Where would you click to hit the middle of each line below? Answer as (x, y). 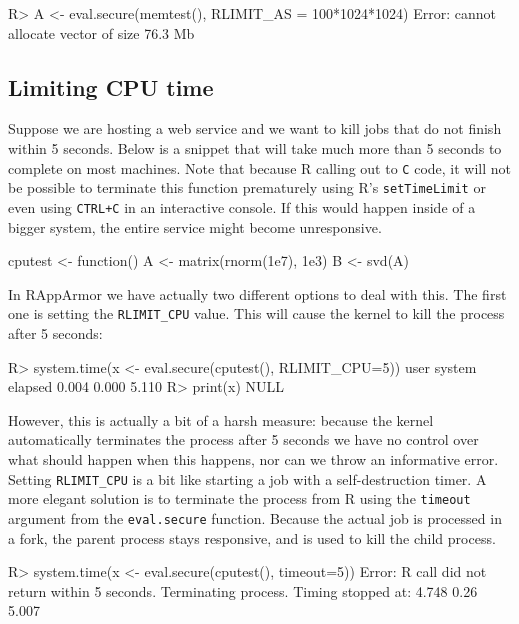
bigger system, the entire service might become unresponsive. (195, 226)
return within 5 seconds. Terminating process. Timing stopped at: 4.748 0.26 (243, 590)
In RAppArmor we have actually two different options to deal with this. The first (257, 293)
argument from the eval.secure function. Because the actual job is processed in (255, 517)
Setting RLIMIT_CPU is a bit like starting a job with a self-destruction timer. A (247, 478)
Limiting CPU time (111, 86)
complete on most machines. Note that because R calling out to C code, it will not (259, 167)
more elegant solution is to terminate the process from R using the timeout (239, 498)
